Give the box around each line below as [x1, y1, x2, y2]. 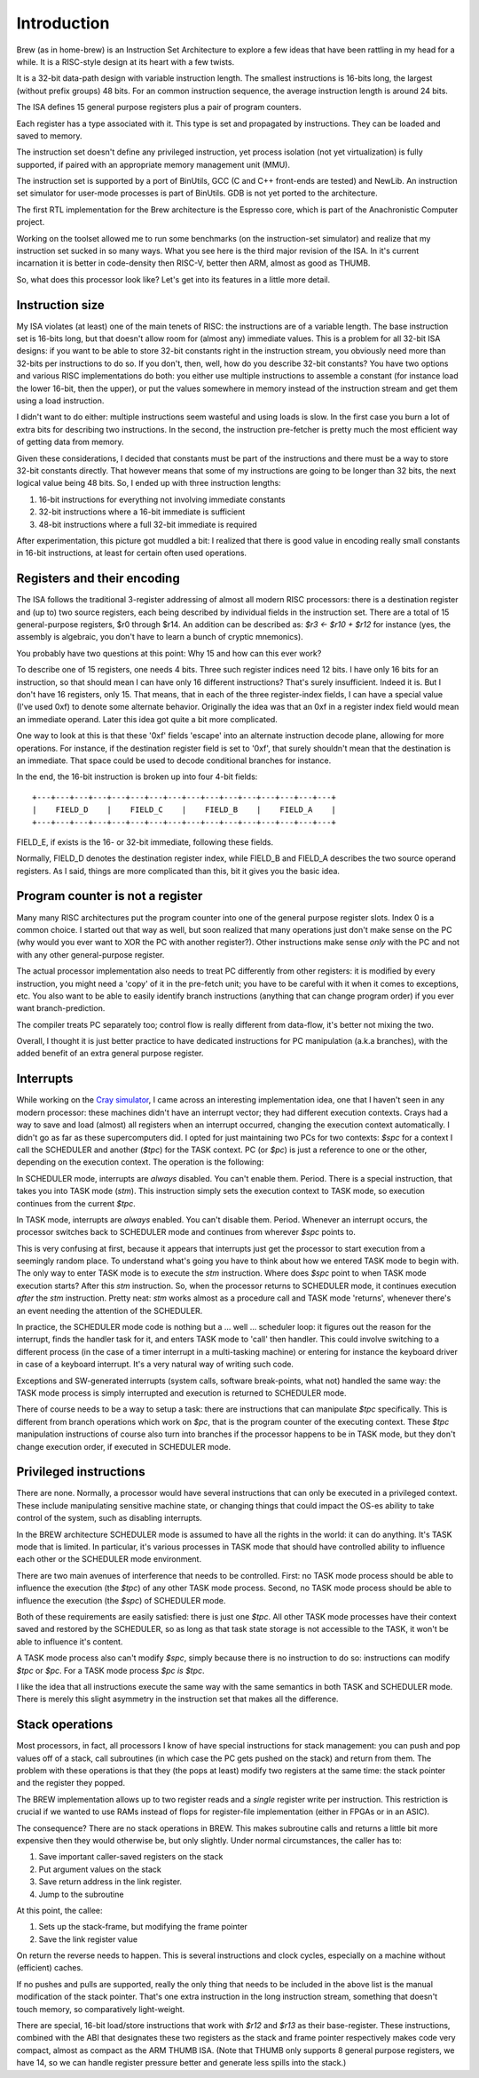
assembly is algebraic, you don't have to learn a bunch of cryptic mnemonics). [16, 632, 303, 642]
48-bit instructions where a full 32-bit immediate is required [38, 519, 257, 529]
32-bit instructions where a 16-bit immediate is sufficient [38, 506, 246, 517]
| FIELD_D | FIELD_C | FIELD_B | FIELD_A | [32, 805, 336, 815]
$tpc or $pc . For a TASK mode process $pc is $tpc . [16, 1665, 205, 1676]
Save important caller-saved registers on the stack [38, 1851, 224, 1862]
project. [16, 217, 45, 227]
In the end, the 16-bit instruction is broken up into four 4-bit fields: [16, 771, 258, 782]
